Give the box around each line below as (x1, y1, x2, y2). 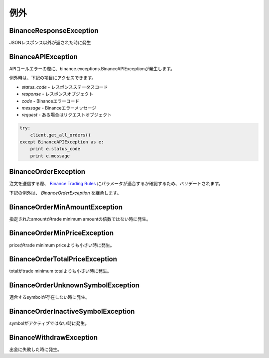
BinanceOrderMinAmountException (9, 203, 123, 211)
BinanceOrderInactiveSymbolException (9, 307, 135, 316)
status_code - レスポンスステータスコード (21, 84, 108, 90)
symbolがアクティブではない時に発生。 (9, 320, 90, 326)
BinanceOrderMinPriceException (9, 229, 114, 238)
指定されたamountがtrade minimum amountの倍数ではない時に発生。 (9, 216, 151, 222)
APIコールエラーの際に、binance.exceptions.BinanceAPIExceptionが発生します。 (9, 65, 175, 72)
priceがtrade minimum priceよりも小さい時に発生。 (9, 242, 115, 248)
